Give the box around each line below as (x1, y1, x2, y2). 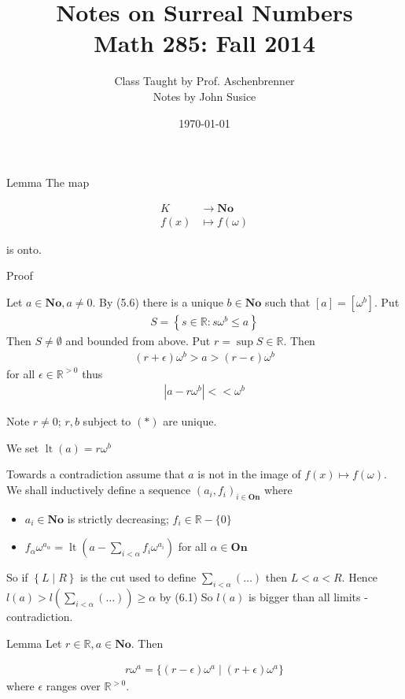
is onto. (6, 240, 42, 257)
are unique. (163, 413, 217, 429)
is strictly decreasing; (67, 510, 169, 526)
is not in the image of (197, 466, 301, 482)
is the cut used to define (80, 569, 197, 586)
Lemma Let (6, 634, 62, 651)
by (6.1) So (159, 589, 213, 605)
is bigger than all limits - (248, 589, 368, 605)
